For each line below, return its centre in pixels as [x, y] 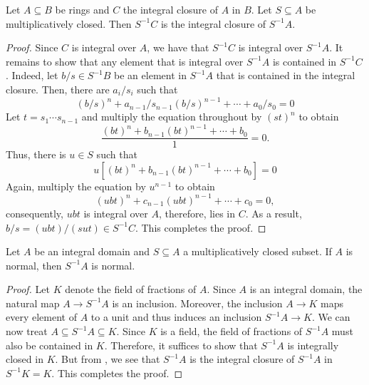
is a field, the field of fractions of [232, 331]
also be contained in [50, 345]
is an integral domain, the [306, 289]
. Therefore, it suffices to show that [181, 345]
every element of [41, 317]
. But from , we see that [108, 359]
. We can [331, 317]
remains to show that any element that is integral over [125, 61]
